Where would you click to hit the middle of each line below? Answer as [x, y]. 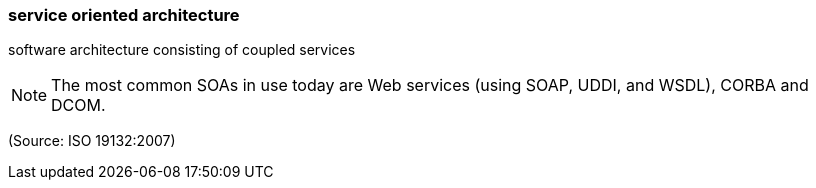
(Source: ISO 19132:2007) [92, 141]
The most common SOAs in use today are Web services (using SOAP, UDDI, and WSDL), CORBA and [430, 85]
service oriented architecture [124, 15]
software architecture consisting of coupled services [182, 50]
